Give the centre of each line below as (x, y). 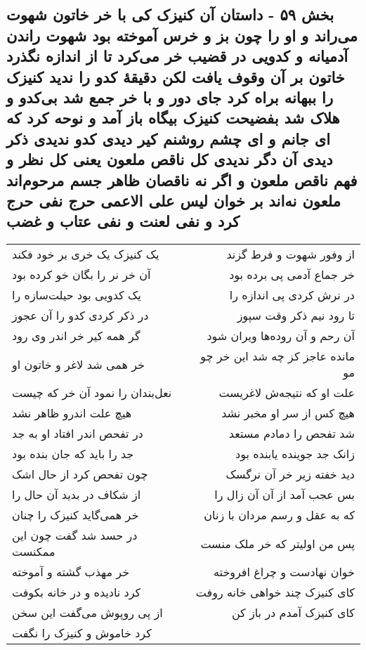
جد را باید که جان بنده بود (73, 454)
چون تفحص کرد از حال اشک (80, 474)
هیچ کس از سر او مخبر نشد (288, 413)
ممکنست (34, 552)
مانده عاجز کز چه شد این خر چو (277, 356)
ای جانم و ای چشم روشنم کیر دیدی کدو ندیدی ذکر (169, 138)
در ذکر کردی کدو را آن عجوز (80, 316)
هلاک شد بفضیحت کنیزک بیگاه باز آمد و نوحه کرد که (173, 118)
